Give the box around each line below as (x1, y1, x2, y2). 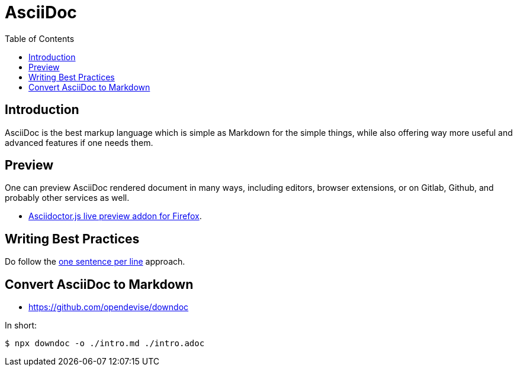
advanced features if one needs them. (5, 137, 153, 148)
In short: (5, 320, 37, 331)
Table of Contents (5, 33, 75, 44)
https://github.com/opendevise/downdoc (28, 302, 189, 313)
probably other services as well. (5, 193, 130, 203)
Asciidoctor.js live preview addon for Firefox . (28, 211, 202, 222)
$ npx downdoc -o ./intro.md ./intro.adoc (5, 339, 205, 349)
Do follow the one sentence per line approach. (5, 256, 185, 267)
